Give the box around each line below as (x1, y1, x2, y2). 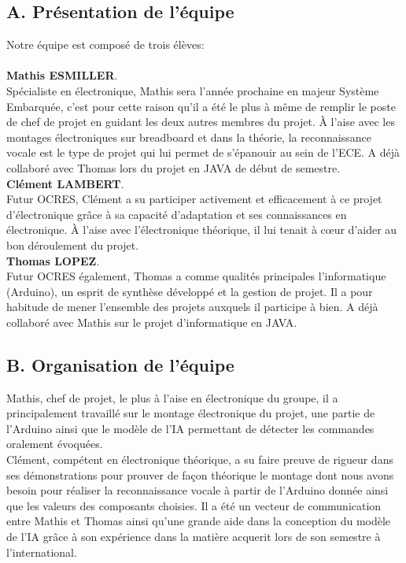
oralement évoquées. (6, 435, 103, 452)
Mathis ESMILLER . (6, 67, 118, 83)
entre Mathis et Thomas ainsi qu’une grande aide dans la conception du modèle (6, 513, 391, 529)
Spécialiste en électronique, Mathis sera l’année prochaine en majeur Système (6, 82, 379, 98)
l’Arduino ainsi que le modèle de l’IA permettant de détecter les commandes (6, 420, 375, 436)
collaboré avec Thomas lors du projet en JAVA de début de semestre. (6, 159, 341, 176)
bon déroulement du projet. (6, 236, 139, 253)
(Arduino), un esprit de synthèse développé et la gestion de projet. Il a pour (6, 283, 373, 299)
